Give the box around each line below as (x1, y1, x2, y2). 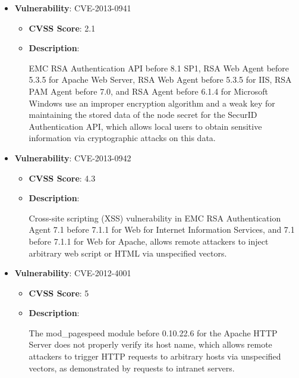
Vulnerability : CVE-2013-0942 (14, 151, 131, 164)
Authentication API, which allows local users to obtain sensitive (29, 120, 262, 132)
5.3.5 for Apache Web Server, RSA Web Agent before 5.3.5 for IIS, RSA (29, 73, 292, 86)
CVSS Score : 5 (29, 286, 89, 299)
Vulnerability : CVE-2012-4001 (14, 267, 131, 279)
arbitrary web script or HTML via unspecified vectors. (29, 246, 227, 259)
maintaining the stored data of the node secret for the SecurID (29, 108, 257, 121)
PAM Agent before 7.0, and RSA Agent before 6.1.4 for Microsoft (29, 85, 268, 97)
